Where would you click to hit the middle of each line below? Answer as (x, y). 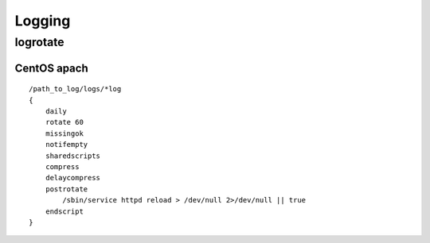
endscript (64, 211)
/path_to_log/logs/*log (75, 89)
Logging (43, 21)
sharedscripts (73, 156)
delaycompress (73, 178)
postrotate (66, 189)
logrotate (39, 42)
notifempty (66, 145)
